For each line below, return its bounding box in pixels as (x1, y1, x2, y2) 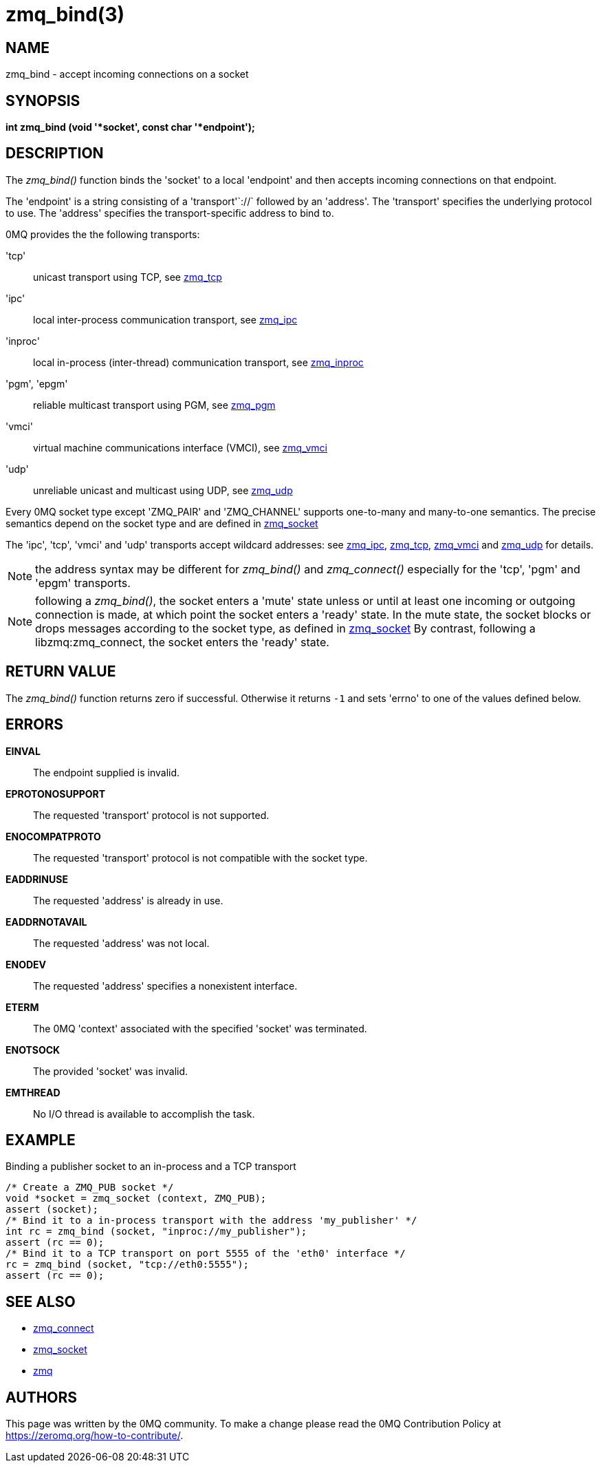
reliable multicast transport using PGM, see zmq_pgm (33, 398, 276, 411)
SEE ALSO (6, 1293, 76, 1310)
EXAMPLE (6, 1131, 76, 1149)
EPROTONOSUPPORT (6, 787, 106, 800)
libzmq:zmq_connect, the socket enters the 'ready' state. (35, 635, 329, 649)
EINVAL (6, 745, 41, 757)
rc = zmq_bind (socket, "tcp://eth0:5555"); (6, 1259, 250, 1270)
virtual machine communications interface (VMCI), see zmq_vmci (33, 441, 327, 454)
